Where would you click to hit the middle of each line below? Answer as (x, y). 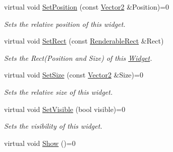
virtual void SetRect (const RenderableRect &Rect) (84, 41)
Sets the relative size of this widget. (59, 91)
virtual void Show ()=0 (40, 143)
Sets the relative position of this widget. (65, 24)
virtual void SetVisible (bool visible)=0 (65, 109)
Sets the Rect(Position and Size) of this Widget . (78, 58)
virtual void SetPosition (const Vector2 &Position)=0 (87, 7)
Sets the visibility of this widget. (53, 126)
